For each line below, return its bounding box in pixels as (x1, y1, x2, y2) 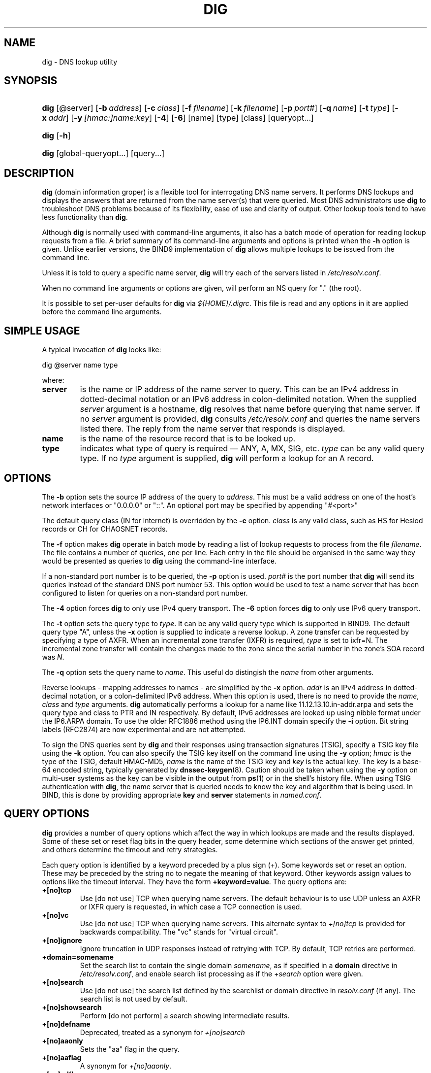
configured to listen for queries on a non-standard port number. (42, 588, 248, 597)
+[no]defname (42, 1019, 91, 1028)
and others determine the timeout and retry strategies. (42, 845, 218, 854)
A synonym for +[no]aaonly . (80, 1061, 172, 1070)
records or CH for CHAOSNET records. (42, 524, 168, 533)
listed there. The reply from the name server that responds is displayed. (80, 424, 345, 434)
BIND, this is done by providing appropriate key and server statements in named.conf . (42, 790, 322, 799)
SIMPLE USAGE (4, 324, 80, 337)
